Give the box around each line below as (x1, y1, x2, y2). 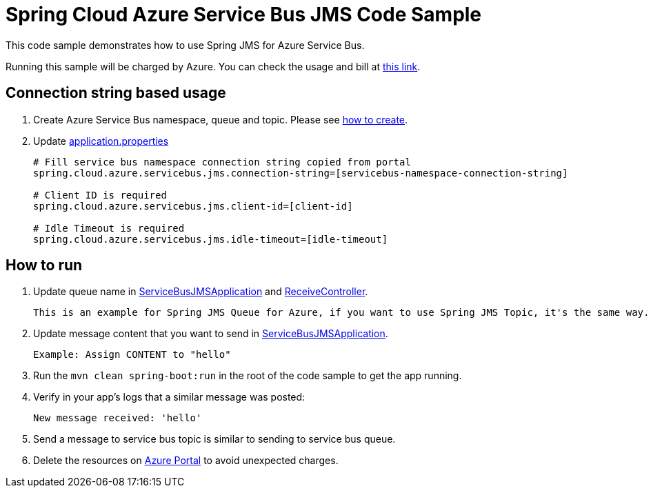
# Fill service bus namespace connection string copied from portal (33, 156, 411, 168)
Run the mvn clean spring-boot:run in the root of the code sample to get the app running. (33, 370, 462, 382)
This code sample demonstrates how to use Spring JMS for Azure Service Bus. (6, 39, 365, 51)
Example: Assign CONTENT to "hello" (33, 349, 231, 361)
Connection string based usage (6, 84, 226, 102)
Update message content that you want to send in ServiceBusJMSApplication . (33, 328, 388, 340)
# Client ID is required (33, 189, 167, 201)
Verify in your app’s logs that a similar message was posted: (33, 391, 306, 403)
